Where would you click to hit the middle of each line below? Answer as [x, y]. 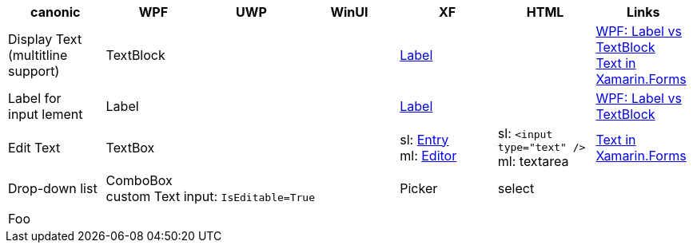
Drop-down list [53, 188]
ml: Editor [428, 155]
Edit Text [34, 147]
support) [34, 71]
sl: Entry [424, 139]
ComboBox [139, 180]
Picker [419, 188]
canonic [56, 12]
